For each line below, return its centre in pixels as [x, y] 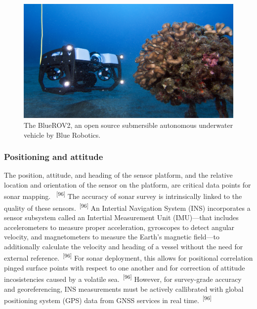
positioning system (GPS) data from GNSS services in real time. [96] [108, 299]
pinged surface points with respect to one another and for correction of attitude [125, 267]
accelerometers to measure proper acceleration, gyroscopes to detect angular [119, 227]
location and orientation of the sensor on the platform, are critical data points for [128, 185]
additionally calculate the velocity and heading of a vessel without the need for [124, 246]
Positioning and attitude [54, 157]
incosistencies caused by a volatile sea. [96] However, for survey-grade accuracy [123, 278]
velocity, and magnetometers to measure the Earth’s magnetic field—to [112, 237]
